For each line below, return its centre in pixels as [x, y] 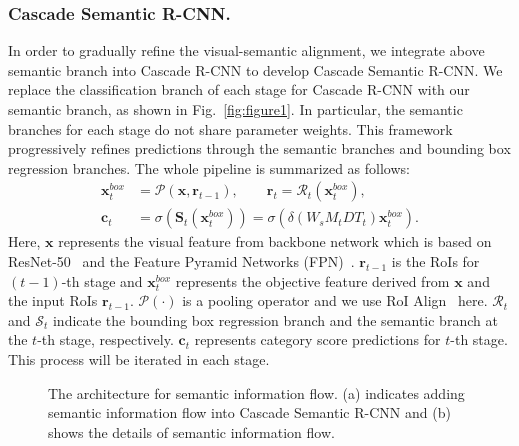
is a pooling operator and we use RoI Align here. [335, 300]
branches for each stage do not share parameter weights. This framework [230, 128]
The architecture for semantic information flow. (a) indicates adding [256, 392]
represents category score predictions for [317, 339]
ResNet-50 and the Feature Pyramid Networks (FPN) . [181, 261]
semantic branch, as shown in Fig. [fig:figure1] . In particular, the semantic [235, 109]
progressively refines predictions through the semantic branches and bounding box [259, 148]
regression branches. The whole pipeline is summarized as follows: [209, 167]
